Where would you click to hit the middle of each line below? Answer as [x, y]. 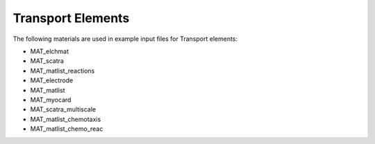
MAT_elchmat [50, 51]
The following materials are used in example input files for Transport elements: [125, 39]
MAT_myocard [51, 100]
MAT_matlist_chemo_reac [67, 129]
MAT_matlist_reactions [62, 71]
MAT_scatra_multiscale [63, 109]
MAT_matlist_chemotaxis [66, 119]
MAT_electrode [52, 80]
